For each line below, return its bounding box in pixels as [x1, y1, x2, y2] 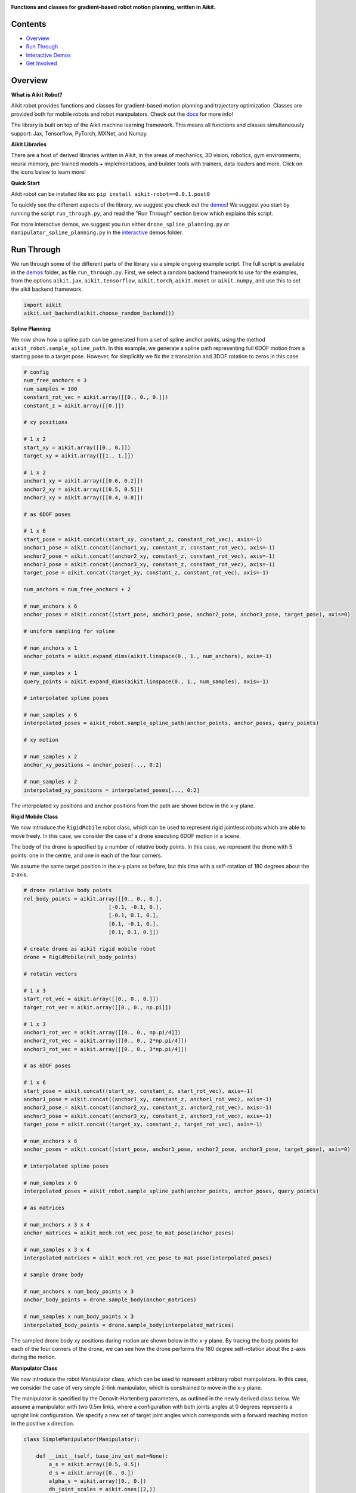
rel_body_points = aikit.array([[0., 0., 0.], [23, 895, 162, 902]
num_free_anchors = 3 [23, 377, 87, 384]
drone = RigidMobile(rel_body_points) [23, 954, 137, 961]
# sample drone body [23, 1271, 83, 1278]
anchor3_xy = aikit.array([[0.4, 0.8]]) [23, 494, 143, 501]
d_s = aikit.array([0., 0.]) [48, 1469, 134, 1476]
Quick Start [11, 179, 40, 186]
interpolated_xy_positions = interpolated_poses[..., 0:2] [23, 787, 200, 794]
